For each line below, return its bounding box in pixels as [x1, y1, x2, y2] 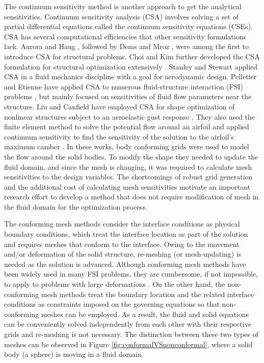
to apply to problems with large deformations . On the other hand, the [4, 279, 225, 289]
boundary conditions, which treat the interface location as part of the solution [4, 229, 248, 239]
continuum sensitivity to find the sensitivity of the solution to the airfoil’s [4, 131, 234, 142]
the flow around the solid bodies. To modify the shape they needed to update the [4, 151, 258, 162]
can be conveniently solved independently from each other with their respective [4, 319, 251, 329]
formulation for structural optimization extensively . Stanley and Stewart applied [4, 61, 258, 72]
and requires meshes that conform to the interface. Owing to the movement [4, 238, 240, 249]
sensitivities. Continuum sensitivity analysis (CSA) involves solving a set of [4, 11, 239, 21]
